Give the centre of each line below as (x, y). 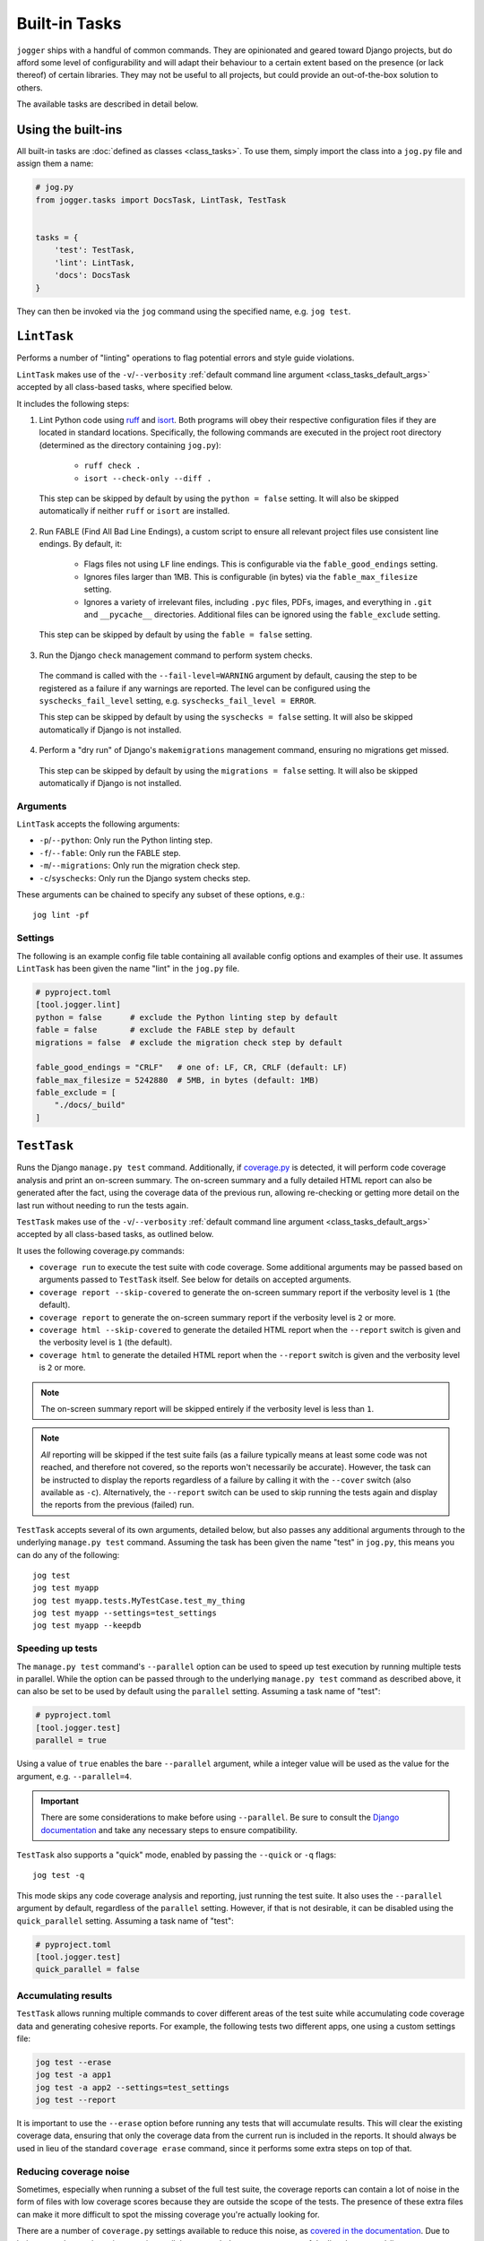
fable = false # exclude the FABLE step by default (165, 1030)
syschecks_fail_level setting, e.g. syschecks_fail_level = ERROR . (178, 701)
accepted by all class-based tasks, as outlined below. (115, 1234)
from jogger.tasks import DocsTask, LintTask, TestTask (161, 200)
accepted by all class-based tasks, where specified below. (125, 387)
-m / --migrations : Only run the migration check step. (140, 866)
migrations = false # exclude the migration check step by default (189, 1043)
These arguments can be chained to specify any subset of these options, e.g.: (160, 895)
